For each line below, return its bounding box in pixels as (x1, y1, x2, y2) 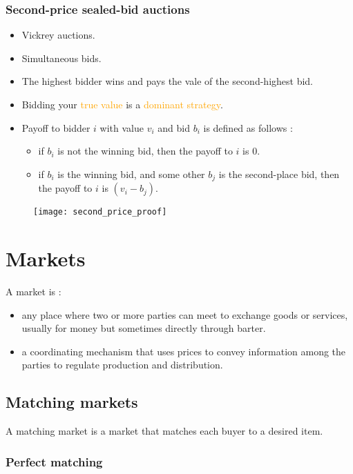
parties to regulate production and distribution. (21, 357, 223, 372)
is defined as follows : (203, 120, 293, 135)
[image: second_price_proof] (33, 207, 167, 217)
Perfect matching (6, 453, 103, 470)
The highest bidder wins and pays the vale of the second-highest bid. (21, 74, 313, 88)
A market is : (6, 284, 61, 299)
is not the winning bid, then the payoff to (57, 144, 233, 158)
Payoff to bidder (21, 120, 90, 135)
